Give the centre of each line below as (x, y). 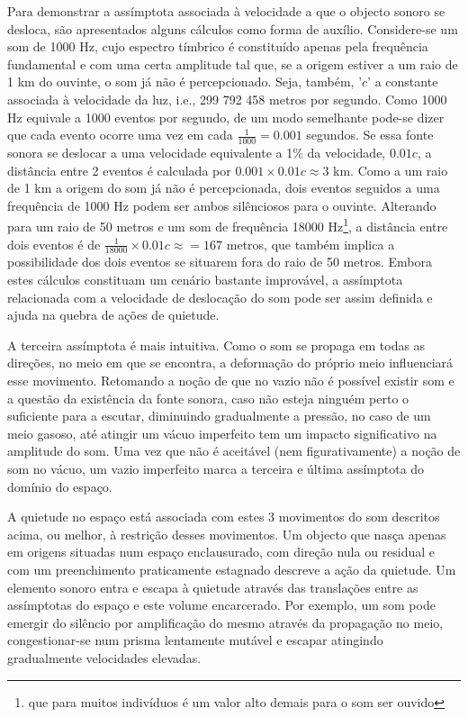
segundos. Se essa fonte (370, 135)
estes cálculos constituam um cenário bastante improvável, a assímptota (205, 280)
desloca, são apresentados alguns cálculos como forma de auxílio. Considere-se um (233, 28)
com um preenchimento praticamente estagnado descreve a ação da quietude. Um (232, 569)
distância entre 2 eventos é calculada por (119, 170)
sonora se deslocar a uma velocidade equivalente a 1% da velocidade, (197, 152)
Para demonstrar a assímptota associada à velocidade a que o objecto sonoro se (226, 11)
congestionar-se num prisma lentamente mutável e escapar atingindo (195, 640)
